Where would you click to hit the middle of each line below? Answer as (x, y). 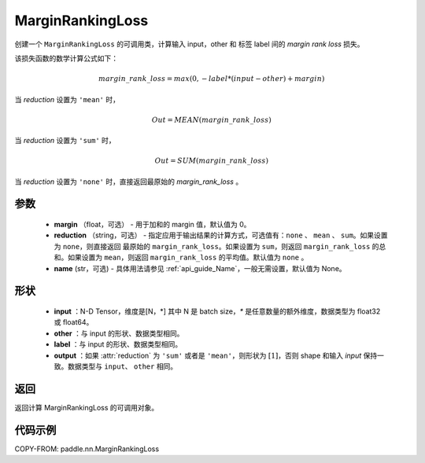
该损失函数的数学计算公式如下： (66, 58)
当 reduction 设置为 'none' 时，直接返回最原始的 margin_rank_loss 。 (129, 182)
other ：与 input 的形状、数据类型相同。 (119, 333)
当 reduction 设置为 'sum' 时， (65, 141)
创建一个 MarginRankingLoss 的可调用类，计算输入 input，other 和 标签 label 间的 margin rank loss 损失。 (190, 44)
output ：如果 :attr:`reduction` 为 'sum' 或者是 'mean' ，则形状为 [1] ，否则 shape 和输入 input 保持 (216, 355)
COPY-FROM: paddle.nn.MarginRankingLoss (87, 449)
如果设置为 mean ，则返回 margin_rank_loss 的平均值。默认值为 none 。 (188, 257)
